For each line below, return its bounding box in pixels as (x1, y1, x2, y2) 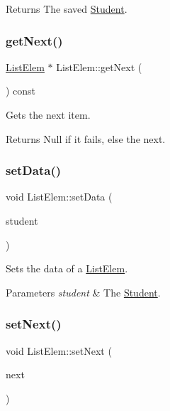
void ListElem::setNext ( (6, 343, 112, 358)
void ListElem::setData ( (6, 189, 113, 204)
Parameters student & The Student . (6, 284, 161, 299)
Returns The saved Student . (6, 1, 127, 16)
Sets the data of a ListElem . (6, 261, 128, 276)
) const (6, 83, 36, 98)
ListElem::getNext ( (56, 59, 142, 74)
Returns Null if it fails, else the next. (6, 131, 166, 146)
